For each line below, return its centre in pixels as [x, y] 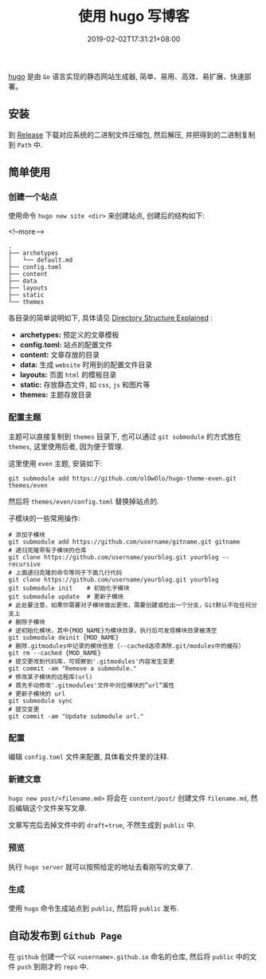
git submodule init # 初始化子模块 [69, 588]
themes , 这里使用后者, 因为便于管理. [66, 446]
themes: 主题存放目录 [56, 395]
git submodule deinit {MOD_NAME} [64, 638]
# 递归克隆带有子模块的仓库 [48, 550]
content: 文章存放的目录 [60, 355]
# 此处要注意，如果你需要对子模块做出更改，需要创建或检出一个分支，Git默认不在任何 [130, 605]
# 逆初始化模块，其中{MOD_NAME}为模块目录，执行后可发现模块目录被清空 [113, 630]
